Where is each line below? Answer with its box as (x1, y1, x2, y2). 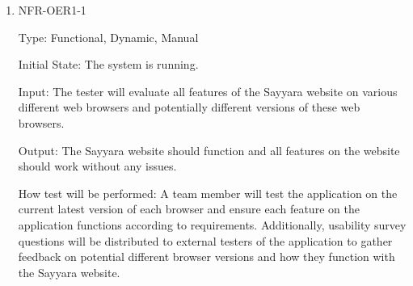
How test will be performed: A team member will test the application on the (18, 184, 398, 201)
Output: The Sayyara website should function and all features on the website (18, 141, 400, 158)
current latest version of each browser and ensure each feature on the (18, 200, 360, 217)
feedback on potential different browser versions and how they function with (18, 248, 395, 265)
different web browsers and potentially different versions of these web (18, 99, 360, 116)
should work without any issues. (18, 158, 177, 175)
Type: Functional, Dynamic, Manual (18, 28, 199, 45)
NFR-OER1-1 (18, 2, 86, 18)
